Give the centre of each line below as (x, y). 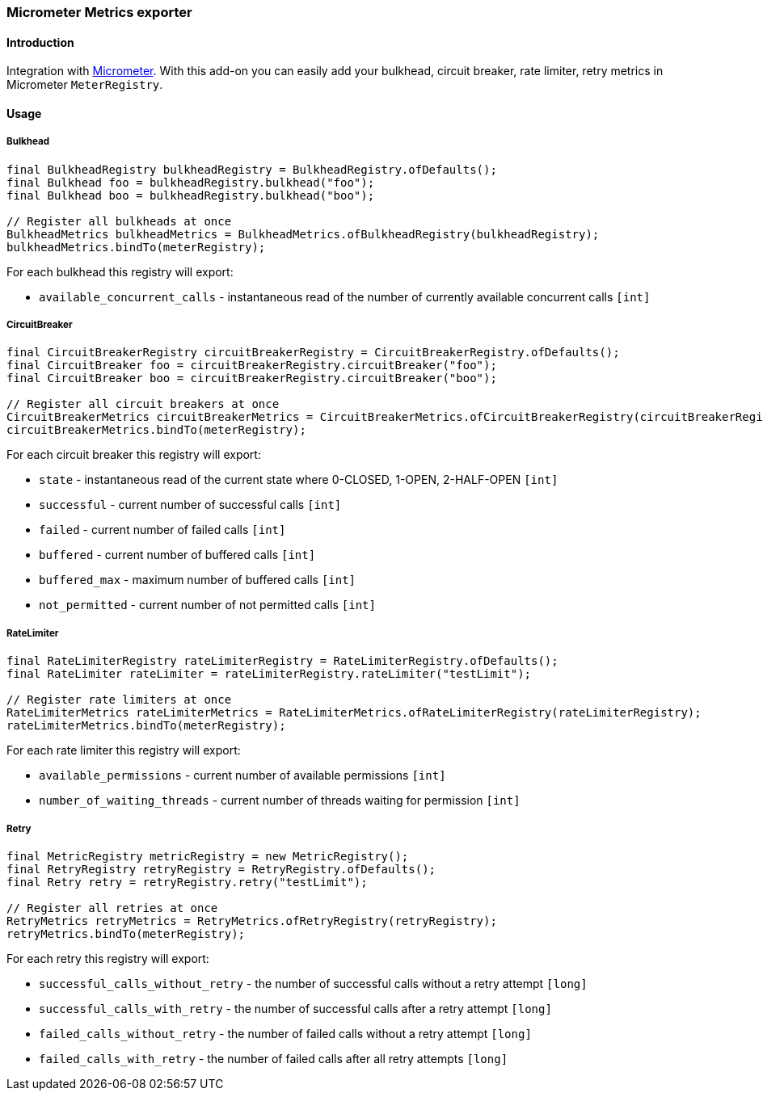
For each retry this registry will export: (108, 958)
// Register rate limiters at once (119, 700)
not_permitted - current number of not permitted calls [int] (207, 605)
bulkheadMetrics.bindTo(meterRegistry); (136, 247)
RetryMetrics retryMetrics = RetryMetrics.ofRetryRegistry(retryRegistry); (252, 920)
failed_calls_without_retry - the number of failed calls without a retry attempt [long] (285, 1033)
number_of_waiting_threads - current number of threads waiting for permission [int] (280, 801)
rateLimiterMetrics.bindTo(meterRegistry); (146, 726)
